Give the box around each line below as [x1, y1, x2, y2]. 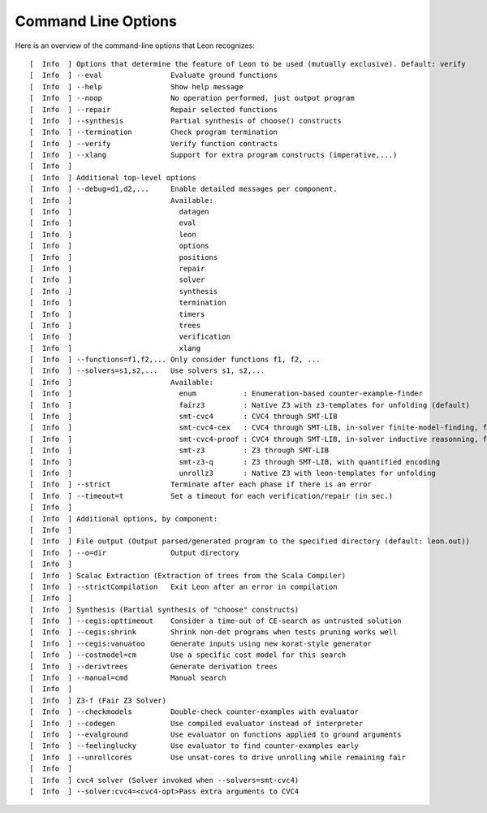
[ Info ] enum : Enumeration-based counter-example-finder [29, 389, 424, 398]
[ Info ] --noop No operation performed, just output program [29, 93, 355, 103]
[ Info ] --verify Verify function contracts [29, 139, 278, 148]
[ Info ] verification [29, 332, 231, 341]
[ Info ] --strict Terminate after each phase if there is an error [29, 480, 373, 489]
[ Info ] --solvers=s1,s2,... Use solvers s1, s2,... [29, 366, 265, 375]
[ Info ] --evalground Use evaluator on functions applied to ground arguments [29, 729, 402, 739]
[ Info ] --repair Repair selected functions [29, 105, 278, 114]
